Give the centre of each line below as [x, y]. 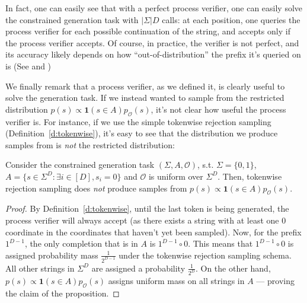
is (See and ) [28, 66]
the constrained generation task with [72, 19]
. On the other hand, [233, 268]
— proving [275, 281]
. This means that [220, 243]
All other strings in [40, 268]
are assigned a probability [138, 268]
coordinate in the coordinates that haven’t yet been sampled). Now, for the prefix [153, 232]
